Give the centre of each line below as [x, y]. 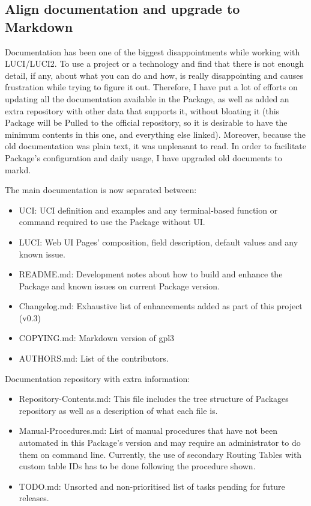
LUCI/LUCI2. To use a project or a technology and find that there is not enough [155, 63]
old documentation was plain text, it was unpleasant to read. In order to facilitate [156, 146]
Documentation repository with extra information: [98, 378]
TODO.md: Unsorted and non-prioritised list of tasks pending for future [152, 486]
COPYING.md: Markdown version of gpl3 [97, 338]
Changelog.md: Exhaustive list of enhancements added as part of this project [161, 306]
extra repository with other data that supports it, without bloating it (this [142, 110]
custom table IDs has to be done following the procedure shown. [137, 466]
